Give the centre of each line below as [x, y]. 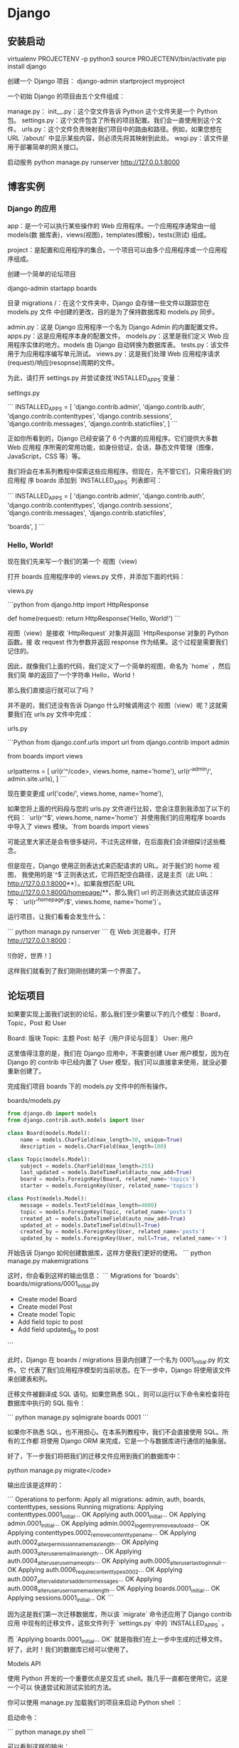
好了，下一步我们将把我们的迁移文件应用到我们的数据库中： [95, 1456]
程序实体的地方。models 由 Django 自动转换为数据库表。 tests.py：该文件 [121, 344]
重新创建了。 [26, 1071]
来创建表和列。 [29, 1379]
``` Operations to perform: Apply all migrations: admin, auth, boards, [107, 1499]
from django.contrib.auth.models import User [76, 1121]
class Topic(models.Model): [49, 1159]
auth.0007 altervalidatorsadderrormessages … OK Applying [85, 1580]
